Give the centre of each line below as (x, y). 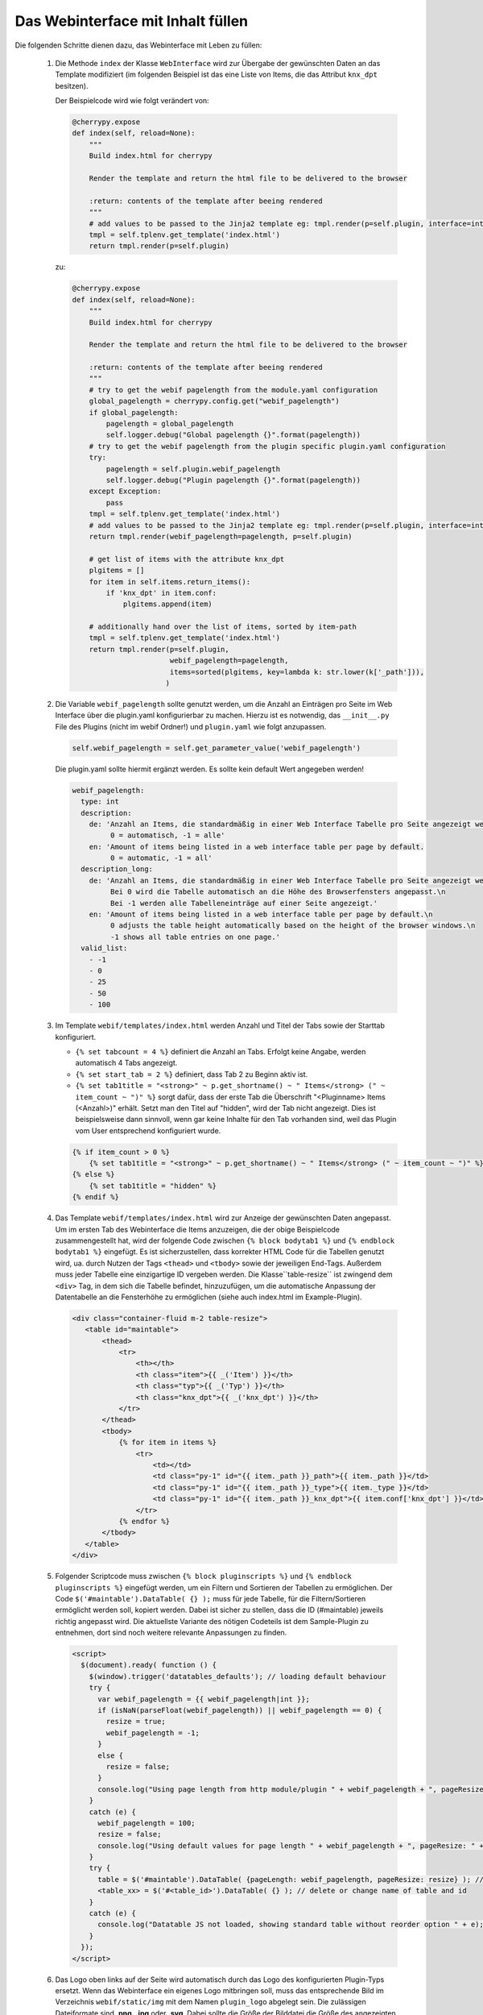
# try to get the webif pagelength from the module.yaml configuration (233, 390)
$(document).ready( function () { (149, 1665)
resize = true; (136, 1722)
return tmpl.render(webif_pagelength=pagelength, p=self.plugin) (221, 536)
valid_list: (104, 948)
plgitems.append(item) (167, 604)
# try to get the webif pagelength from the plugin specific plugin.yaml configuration (267, 446)
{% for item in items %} (168, 1442)
